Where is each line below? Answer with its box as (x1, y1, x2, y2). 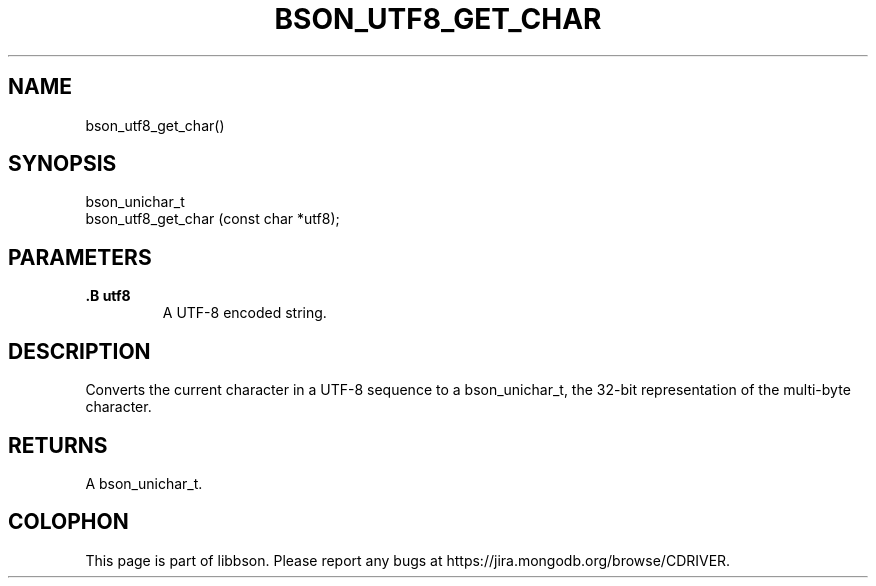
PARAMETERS (8, 244, 152, 270)
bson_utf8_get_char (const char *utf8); (85, 210, 340, 228)
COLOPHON (8, 509, 129, 535)
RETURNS (8, 432, 108, 458)
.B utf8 (85, 287, 131, 305)
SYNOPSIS (8, 151, 117, 177)
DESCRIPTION (8, 338, 151, 364)
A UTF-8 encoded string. (162, 304, 327, 322)
